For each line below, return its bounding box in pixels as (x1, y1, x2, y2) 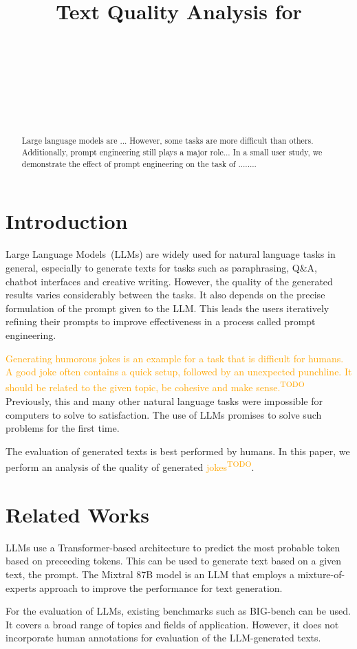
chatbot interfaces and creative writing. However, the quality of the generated (6, 274, 333, 288)
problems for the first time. (6, 421, 120, 435)
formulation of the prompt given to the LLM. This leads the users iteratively (6, 300, 329, 315)
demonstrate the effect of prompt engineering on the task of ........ (21, 157, 257, 169)
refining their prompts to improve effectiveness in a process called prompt (6, 314, 316, 329)
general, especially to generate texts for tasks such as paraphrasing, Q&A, (6, 260, 317, 274)
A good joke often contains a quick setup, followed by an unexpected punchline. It (6, 364, 352, 379)
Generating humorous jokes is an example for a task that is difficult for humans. (6, 351, 344, 365)
